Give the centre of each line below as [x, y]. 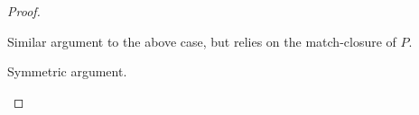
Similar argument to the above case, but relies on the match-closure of [202, 41]
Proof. [24, 11]
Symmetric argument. [67, 71]
